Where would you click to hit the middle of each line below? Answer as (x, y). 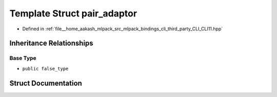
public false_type (45, 69)
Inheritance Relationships (51, 43)
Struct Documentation (46, 83)
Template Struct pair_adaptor (73, 13)
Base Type (23, 58)
